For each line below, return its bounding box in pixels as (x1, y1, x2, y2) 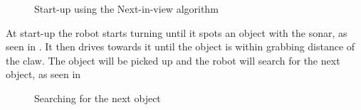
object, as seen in (6, 67, 81, 82)
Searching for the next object (34, 90, 161, 105)
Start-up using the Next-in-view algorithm (34, 1, 219, 16)
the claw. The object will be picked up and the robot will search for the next (6, 53, 340, 67)
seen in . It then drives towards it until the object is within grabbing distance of (6, 39, 355, 54)
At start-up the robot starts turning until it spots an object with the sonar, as (6, 25, 347, 40)
